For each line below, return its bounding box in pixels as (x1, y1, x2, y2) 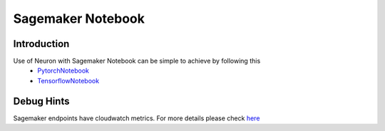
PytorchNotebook (37, 66, 89, 75)
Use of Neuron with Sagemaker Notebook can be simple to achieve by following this (13, 57, 261, 65)
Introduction (13, 38, 70, 50)
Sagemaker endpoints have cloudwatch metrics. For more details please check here (13, 114, 260, 122)
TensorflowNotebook (37, 76, 100, 85)
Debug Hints (13, 95, 70, 107)
